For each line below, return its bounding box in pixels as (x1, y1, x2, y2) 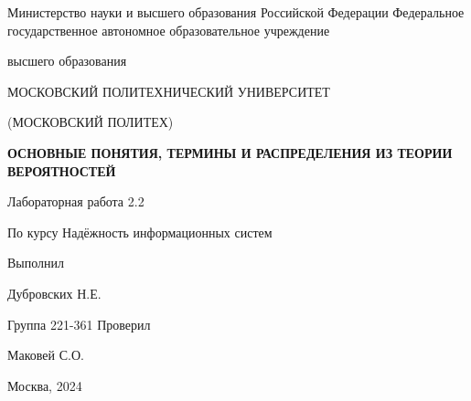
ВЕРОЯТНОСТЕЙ (7, 161, 116, 180)
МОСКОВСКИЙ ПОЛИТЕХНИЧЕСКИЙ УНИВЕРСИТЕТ (7, 81, 330, 100)
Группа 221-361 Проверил (7, 314, 151, 333)
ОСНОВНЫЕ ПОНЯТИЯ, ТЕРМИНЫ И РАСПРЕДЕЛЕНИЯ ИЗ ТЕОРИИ (7, 142, 453, 162)
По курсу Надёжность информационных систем (7, 222, 273, 241)
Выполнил (7, 253, 65, 272)
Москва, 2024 (7, 375, 82, 395)
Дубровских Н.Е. (7, 283, 102, 302)
